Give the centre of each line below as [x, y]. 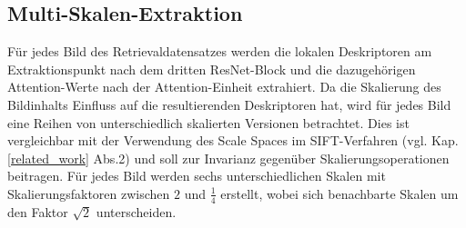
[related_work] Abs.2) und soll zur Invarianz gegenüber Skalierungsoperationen [228, 158]
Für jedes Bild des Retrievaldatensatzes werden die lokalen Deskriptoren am [220, 51]
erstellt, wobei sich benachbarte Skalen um [339, 193]
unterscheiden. [136, 211]
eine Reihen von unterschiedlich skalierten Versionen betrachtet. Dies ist [208, 122]
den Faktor [38, 211]
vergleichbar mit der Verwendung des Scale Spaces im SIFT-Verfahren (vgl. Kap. [233, 140]
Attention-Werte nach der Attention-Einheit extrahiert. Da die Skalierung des [224, 87]
